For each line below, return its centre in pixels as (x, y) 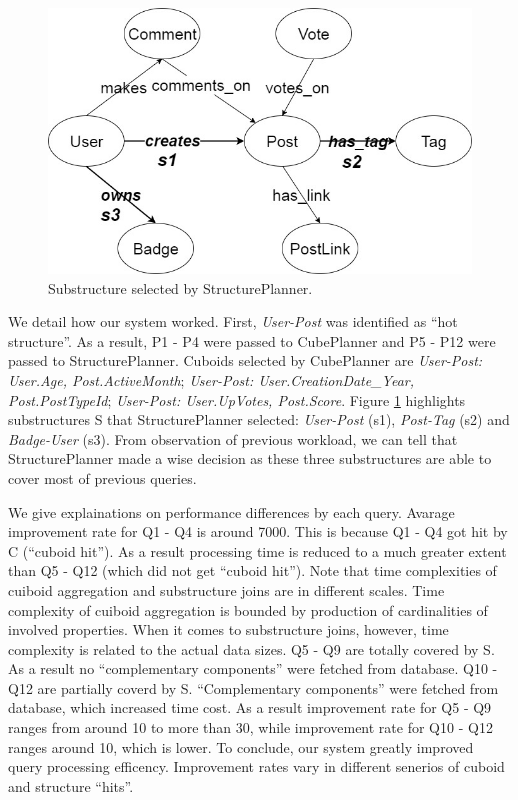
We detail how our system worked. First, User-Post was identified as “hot (233, 321)
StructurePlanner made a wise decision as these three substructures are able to (250, 458)
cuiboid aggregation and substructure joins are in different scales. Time (226, 589)
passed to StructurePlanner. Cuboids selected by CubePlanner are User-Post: (245, 360)
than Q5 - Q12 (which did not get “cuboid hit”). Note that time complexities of (252, 570)
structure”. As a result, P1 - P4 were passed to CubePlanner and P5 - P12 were (252, 340)
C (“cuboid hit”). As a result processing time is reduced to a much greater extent (257, 550)
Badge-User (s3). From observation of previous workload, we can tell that (233, 438)
